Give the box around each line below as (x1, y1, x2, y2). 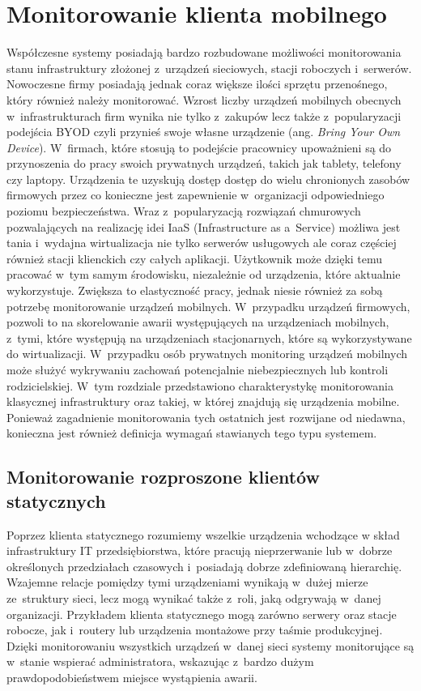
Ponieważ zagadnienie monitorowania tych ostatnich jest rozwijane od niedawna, (6, 408, 406, 425)
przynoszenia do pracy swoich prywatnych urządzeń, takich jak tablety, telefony (6, 155, 402, 172)
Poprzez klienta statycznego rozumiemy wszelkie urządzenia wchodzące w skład (6, 526, 400, 543)
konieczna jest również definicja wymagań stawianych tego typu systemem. (6, 424, 377, 441)
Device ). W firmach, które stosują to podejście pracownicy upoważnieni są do (6, 139, 392, 156)
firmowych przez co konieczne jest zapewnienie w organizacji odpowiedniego (6, 186, 385, 203)
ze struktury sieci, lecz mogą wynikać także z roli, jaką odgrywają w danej (6, 589, 381, 606)
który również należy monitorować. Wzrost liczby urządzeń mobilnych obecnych (6, 91, 402, 108)
